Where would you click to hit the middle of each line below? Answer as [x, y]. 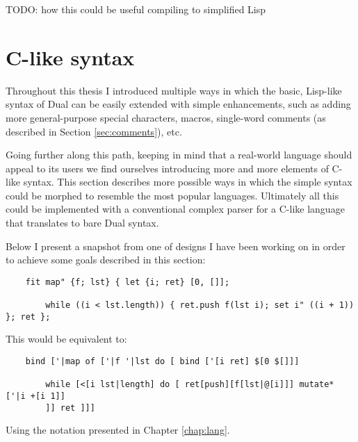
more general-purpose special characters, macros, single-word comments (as [166, 117]
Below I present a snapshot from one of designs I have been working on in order [176, 246]
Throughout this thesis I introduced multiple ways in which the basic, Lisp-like [174, 90]
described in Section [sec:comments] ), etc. [94, 131]
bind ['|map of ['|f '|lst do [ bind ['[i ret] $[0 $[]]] [162, 362]
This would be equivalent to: [66, 339]
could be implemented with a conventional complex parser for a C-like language [175, 209]
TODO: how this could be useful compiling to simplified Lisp [136, 9]
